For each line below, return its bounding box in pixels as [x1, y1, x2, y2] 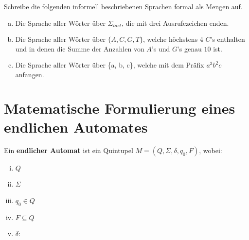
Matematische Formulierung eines [4, 98, 235, 118]
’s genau [177, 43, 202, 53]
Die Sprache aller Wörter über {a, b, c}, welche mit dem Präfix [15, 60, 204, 70]
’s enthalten [210, 34, 245, 44]
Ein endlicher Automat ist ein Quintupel [4, 145, 133, 155]
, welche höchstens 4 [143, 34, 203, 44]
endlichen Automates [4, 117, 148, 137]
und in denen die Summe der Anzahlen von [15, 43, 144, 53]
